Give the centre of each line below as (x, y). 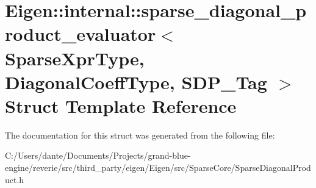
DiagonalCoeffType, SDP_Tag (136, 81)
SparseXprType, (75, 58)
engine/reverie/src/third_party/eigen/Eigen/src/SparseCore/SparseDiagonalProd (158, 168)
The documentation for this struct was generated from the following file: (140, 135)
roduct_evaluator (81, 34)
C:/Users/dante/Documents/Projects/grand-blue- (98, 155)
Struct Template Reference (121, 105)
